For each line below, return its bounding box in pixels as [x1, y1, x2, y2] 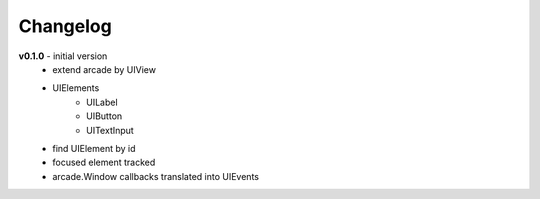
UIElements [52, 82, 100, 94]
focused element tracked [52, 156, 156, 169]
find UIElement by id [52, 142, 136, 154]
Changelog [18, 15, 112, 37]
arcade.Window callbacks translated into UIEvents [52, 170, 260, 182]
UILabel [86, 96, 119, 108]
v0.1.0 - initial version [18, 50, 108, 62]
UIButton [86, 110, 123, 122]
